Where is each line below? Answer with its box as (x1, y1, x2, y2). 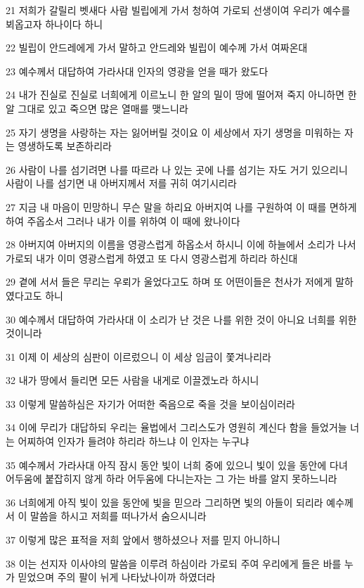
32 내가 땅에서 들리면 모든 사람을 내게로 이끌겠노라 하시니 (6, 373, 259, 388)
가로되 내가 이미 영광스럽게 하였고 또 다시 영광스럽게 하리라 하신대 (6, 250, 298, 265)
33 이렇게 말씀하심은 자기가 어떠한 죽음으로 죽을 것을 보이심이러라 (6, 396, 295, 411)
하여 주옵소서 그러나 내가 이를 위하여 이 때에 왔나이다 (6, 213, 240, 228)
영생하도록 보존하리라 (18, 139, 112, 153)
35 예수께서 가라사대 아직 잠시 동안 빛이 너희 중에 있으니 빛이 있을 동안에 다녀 (6, 457, 348, 472)
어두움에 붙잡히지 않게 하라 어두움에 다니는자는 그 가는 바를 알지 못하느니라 (6, 471, 337, 486)
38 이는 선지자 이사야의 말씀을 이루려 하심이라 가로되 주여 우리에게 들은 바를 (6, 556, 342, 570)
